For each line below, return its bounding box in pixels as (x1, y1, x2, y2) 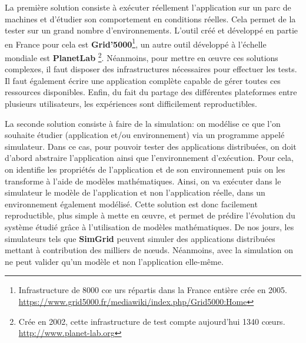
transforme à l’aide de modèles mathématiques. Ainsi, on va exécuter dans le (5, 174, 281, 187)
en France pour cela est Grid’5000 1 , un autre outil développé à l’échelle (5, 36, 267, 50)
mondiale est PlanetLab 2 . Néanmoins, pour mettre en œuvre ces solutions (5, 50, 278, 63)
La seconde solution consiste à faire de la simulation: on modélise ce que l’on (5, 117, 281, 129)
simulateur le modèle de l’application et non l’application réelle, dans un (5, 186, 265, 199)
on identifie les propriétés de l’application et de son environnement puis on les (5, 163, 285, 176)
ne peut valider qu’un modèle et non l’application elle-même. (5, 255, 224, 267)
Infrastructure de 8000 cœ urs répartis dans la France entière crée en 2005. (18, 284, 288, 296)
